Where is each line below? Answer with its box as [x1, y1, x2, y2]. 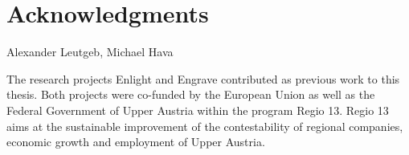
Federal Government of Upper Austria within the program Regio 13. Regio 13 [6, 101, 389, 118]
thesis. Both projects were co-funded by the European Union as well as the [6, 86, 375, 103]
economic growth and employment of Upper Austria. [6, 133, 265, 150]
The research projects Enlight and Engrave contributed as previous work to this [6, 70, 400, 87]
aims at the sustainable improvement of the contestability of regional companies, [6, 117, 403, 134]
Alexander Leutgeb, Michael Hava [6, 43, 174, 60]
